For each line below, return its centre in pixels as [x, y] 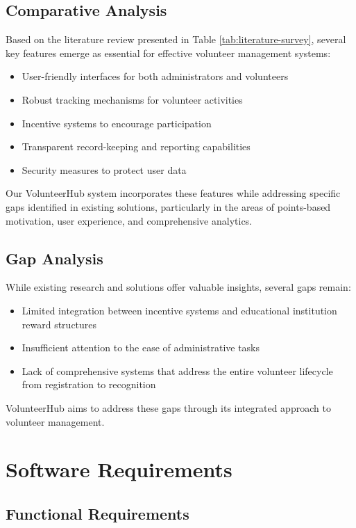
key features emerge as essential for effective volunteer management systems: [168, 53]
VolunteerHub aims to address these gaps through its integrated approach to [168, 407]
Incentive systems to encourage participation [117, 123]
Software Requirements [119, 469]
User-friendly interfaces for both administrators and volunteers [155, 76]
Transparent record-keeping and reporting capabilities [136, 146]
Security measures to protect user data [104, 169]
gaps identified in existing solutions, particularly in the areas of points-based [168, 206]
